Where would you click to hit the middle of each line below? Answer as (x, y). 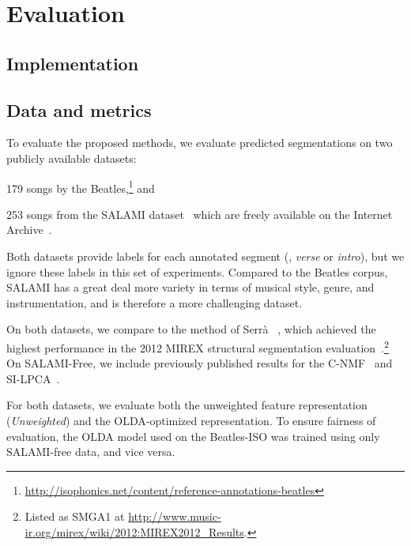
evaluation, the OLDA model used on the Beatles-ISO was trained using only (193, 436)
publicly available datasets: (72, 158)
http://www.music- (175, 516)
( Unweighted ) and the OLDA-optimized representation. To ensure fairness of (191, 420)
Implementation (73, 63)
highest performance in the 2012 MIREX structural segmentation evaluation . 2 (198, 346)
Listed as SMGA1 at (75, 516)
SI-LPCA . (33, 378)
